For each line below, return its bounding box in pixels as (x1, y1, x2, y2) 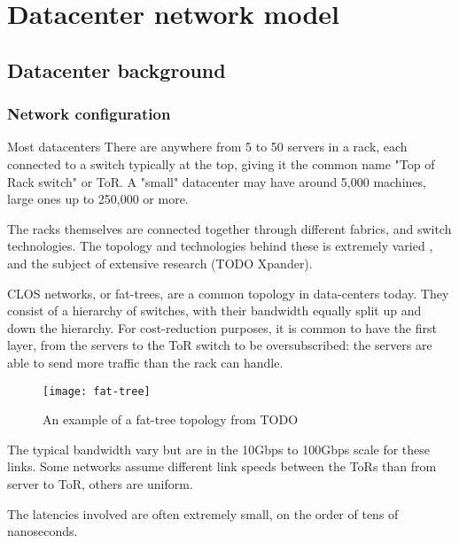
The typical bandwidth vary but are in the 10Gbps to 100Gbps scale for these (7, 439, 431, 458)
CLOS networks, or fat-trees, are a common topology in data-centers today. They (7, 283, 449, 302)
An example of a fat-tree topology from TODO (43, 410, 299, 429)
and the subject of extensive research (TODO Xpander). (7, 253, 313, 272)
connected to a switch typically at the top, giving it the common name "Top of (7, 154, 435, 173)
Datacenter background (7, 56, 226, 83)
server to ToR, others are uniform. (7, 474, 193, 493)
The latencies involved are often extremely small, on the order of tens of (7, 504, 399, 523)
